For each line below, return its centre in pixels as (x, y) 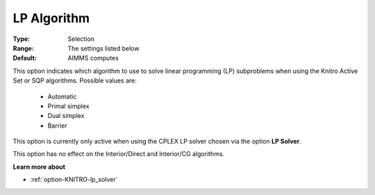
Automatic (62, 96)
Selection (81, 39)
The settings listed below (103, 48)
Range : (23, 48)
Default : (25, 58)
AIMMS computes (93, 58)
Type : (22, 39)
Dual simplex (66, 116)
